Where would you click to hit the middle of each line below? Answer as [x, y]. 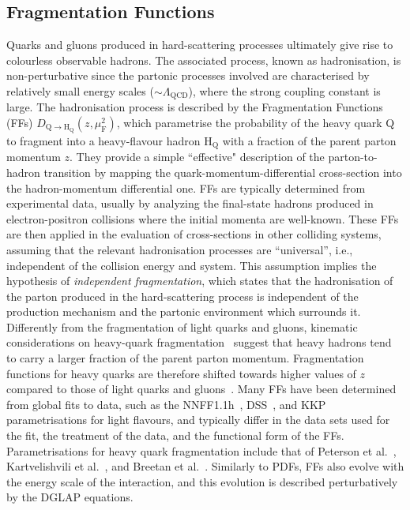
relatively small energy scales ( [80, 90]
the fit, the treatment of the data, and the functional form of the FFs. [175, 435]
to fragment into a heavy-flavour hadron [103, 140]
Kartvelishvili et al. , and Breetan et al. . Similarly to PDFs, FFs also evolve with [205, 466]
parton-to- [353, 157]
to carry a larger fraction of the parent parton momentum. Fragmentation [185, 358]
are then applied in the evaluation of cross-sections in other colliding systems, [194, 234]
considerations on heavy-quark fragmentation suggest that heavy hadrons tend [199, 342]
